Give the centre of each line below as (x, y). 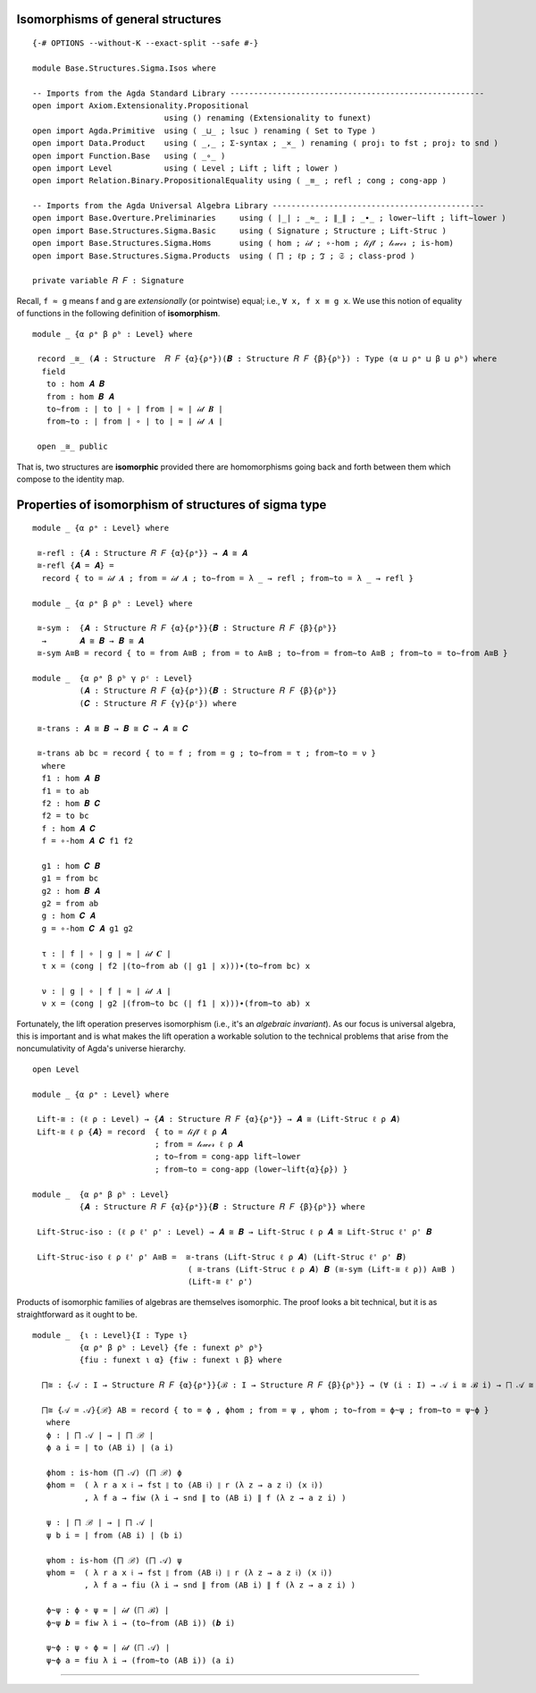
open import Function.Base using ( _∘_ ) (129, 156)
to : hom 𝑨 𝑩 (75, 384)
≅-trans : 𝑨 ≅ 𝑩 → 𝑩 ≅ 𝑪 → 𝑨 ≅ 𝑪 (113, 728)
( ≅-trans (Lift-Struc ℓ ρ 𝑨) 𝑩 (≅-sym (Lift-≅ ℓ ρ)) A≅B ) (322, 1269)
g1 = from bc (70, 879)
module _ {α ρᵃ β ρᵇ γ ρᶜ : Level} (113, 678)
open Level (56, 1069)
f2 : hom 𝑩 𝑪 (71, 803)
